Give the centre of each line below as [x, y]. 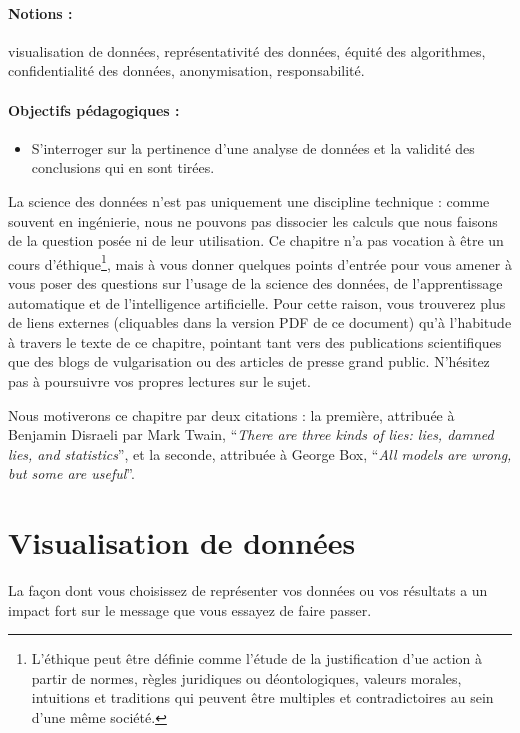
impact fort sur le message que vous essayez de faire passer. [190, 609]
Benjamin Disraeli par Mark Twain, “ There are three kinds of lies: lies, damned [251, 434]
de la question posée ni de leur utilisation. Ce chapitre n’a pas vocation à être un [256, 240]
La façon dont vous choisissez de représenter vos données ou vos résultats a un [248, 590]
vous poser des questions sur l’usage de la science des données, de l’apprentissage [255, 283]
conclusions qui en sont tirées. [123, 167]
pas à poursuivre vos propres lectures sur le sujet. [159, 380]
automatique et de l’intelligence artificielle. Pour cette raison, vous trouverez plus [257, 302]
